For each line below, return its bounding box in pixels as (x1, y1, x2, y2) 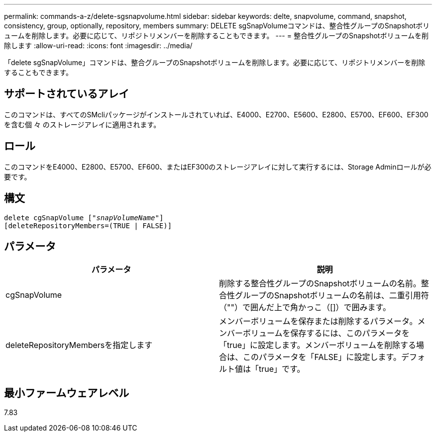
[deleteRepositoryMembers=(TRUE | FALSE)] (4, 221, 172, 230)
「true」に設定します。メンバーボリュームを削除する (219, 340, 416, 350)
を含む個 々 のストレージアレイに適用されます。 (4, 120, 161, 129)
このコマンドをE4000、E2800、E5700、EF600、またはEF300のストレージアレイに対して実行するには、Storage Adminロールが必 (4, 162, 432, 171)
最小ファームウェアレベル (4, 386, 129, 399)
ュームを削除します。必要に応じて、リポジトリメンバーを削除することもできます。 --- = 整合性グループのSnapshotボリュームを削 (4, 31, 429, 40)
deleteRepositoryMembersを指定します (5, 340, 153, 350)
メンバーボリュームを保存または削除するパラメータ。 (219, 316, 418, 327)
